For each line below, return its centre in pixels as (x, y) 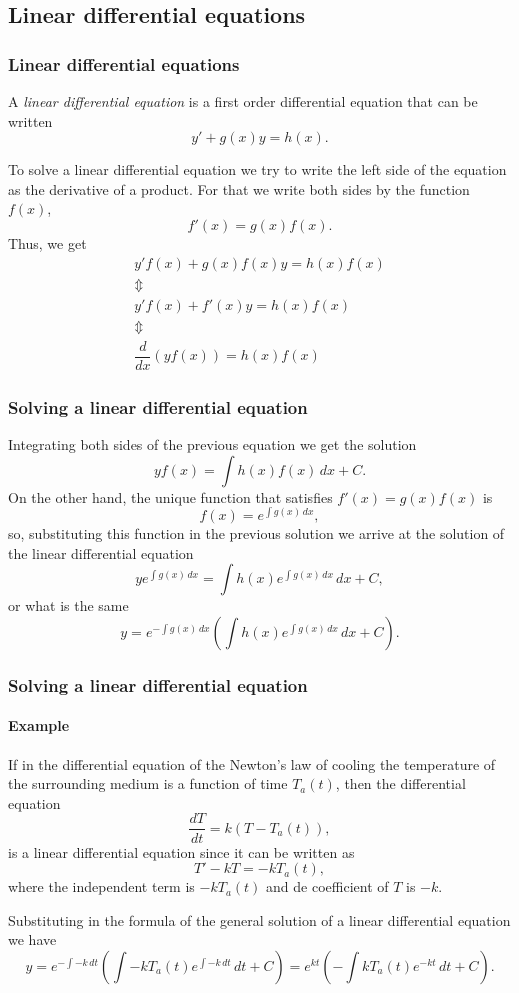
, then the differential (400, 783)
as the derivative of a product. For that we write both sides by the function (239, 188)
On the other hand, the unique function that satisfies (170, 496)
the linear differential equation (101, 552)
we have (32, 939)
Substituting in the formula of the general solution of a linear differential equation (259, 919)
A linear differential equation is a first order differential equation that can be (243, 101)
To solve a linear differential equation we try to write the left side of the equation (257, 169)
